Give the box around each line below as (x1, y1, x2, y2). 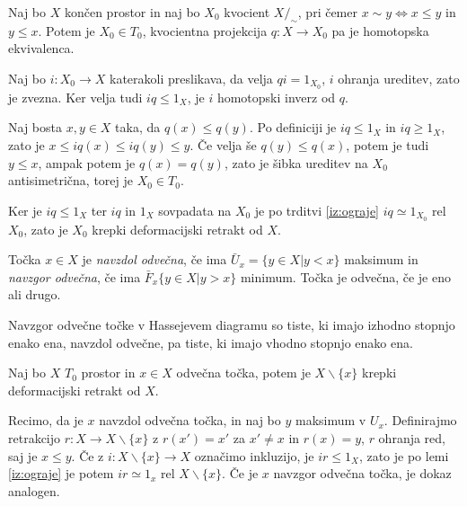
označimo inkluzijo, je (194, 446, 314, 465)
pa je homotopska (331, 21, 429, 40)
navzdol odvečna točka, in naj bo (99, 411, 281, 430)
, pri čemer (297, 3, 357, 21)
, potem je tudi (346, 136, 429, 155)
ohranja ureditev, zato (338, 68, 460, 87)
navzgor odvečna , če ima (8, 267, 141, 286)
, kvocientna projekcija (142, 21, 268, 40)
